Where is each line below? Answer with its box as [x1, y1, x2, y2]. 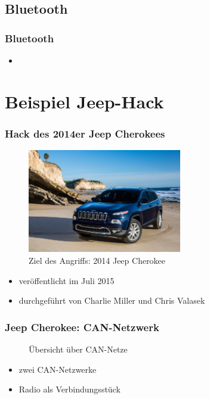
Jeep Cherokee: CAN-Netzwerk [5, 319, 159, 334]
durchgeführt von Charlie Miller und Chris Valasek [18, 294, 205, 307]
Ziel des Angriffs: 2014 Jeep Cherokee [29, 254, 166, 266]
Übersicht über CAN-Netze [29, 342, 128, 355]
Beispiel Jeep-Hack [5, 89, 164, 113]
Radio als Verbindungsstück [18, 383, 121, 395]
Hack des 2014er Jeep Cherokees [5, 126, 165, 141]
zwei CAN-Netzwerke [18, 363, 97, 375]
